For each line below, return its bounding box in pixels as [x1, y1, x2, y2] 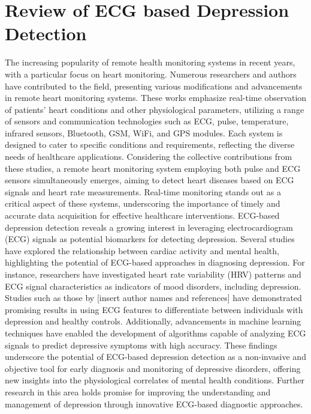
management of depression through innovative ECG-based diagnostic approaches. [5, 397, 303, 410]
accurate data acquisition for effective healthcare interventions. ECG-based [5, 209, 280, 222]
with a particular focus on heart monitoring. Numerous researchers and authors [5, 67, 297, 80]
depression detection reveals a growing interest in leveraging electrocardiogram [5, 221, 293, 233]
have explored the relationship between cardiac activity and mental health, [5, 244, 279, 257]
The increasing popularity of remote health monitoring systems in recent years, [5, 56, 295, 68]
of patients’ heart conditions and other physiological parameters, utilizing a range [5, 103, 304, 115]
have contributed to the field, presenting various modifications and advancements [5, 79, 303, 92]
